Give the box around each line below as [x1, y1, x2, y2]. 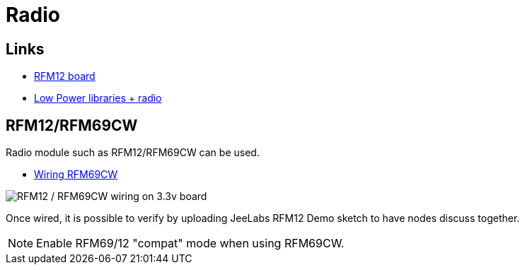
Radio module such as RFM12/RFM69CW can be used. [6, 146, 260, 159]
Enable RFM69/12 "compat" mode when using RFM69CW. [36, 236, 345, 251]
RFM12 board [34, 70, 96, 83]
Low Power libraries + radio [34, 92, 162, 105]
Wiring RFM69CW [34, 168, 118, 181]
